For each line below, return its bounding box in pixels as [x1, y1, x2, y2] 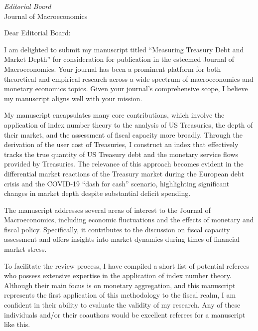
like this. [4, 319, 30, 330]
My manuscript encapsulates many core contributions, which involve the [4, 110, 225, 120]
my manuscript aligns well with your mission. [4, 93, 142, 103]
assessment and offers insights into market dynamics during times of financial [4, 234, 240, 244]
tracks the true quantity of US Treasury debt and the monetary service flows [4, 149, 238, 159]
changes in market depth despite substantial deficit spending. [4, 188, 191, 198]
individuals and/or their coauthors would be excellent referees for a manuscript [4, 309, 246, 320]
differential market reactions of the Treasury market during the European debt [4, 168, 245, 178]
